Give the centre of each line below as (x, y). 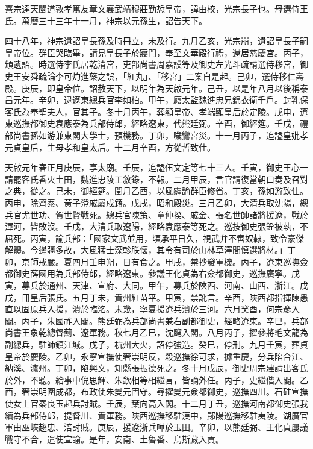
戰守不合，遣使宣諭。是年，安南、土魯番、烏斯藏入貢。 (114, 438)
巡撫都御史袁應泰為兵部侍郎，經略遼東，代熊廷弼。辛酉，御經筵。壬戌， (156, 123)
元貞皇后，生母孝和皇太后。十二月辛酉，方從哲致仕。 (110, 147)
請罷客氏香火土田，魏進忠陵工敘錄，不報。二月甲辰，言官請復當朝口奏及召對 (156, 179)
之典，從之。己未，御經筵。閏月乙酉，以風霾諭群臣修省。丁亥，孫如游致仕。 (156, 191)
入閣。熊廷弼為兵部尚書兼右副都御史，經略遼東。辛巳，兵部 (190, 320)
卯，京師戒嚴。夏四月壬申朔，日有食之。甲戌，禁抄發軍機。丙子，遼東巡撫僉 (156, 261)
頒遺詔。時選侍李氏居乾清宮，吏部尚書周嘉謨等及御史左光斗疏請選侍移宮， (152, 64)
